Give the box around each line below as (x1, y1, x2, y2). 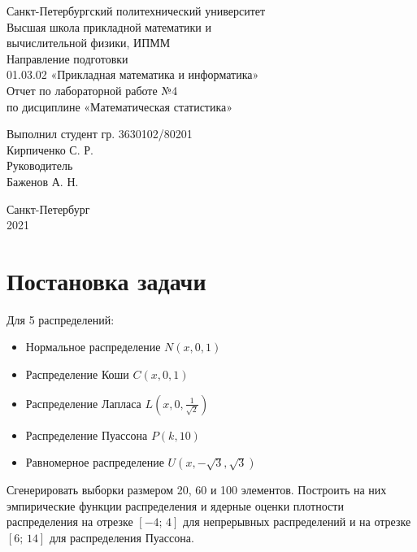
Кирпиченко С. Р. (7, 141, 93, 158)
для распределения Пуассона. (49, 529, 194, 545)
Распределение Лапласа (25, 394, 141, 411)
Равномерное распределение (25, 454, 164, 471)
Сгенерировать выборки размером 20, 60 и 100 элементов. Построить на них (7, 481, 387, 498)
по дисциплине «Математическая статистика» (7, 98, 233, 115)
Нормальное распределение (25, 338, 161, 355)
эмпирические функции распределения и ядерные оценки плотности (7, 497, 344, 514)
